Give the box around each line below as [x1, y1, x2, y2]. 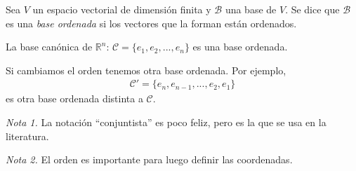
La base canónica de [6, 39, 93, 54]
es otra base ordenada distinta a [6, 91, 143, 106]
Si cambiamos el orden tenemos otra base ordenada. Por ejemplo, [6, 62, 286, 77]
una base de [225, 2, 277, 16]
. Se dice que [285, 2, 340, 16]
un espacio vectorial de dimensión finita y [32, 2, 211, 16]
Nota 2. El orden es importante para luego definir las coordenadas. [6, 152, 293, 167]
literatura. [6, 128, 49, 143]
